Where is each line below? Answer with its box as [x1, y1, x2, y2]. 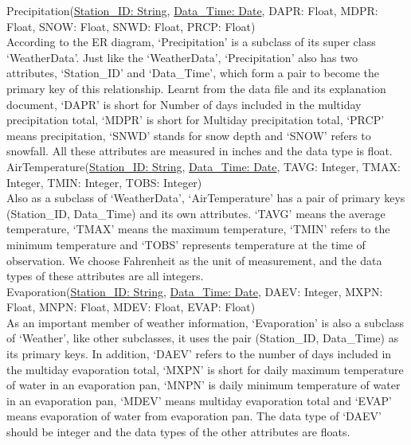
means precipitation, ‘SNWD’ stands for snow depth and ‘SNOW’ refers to [6, 127, 371, 143]
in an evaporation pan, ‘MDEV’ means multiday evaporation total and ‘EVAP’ [6, 392, 393, 408]
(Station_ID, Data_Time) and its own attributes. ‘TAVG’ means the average [6, 205, 386, 221]
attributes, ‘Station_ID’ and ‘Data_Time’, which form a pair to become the [6, 64, 380, 81]
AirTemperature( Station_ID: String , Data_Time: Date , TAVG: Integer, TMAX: [6, 158, 401, 174]
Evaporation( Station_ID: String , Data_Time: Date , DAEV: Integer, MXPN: [6, 283, 383, 299]
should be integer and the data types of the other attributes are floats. [6, 424, 350, 440]
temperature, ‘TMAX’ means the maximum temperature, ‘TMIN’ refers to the [6, 221, 390, 237]
